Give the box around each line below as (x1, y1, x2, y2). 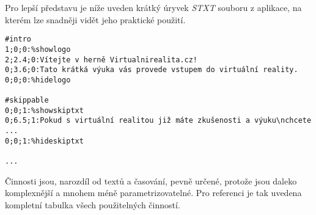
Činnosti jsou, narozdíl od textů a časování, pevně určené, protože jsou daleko (5, 174, 297, 187)
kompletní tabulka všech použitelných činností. (5, 198, 180, 211)
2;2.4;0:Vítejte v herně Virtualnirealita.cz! (5, 55, 197, 64)
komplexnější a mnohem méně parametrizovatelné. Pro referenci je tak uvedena (5, 186, 302, 199)
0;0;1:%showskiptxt (5, 106, 84, 115)
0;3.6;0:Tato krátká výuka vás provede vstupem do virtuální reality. (5, 65, 298, 75)
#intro (5, 35, 31, 44)
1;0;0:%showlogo (5, 45, 71, 54)
